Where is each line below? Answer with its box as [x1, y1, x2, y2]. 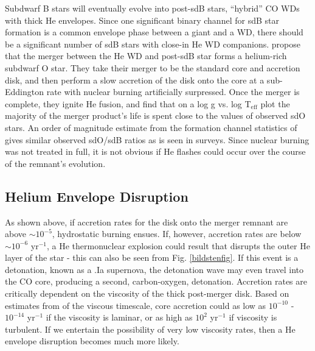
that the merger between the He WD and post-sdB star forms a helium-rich [5, 49, 287, 62]
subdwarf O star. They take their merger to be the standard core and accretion [5, 61, 300, 74]
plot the [260, 97, 290, 110]
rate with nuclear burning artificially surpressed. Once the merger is [46, 85, 300, 98]
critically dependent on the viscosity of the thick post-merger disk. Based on [5, 287, 289, 300]
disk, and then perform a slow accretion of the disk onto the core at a [5, 73, 265, 86]
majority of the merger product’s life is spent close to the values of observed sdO [5, 109, 306, 122]
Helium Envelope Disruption [5, 186, 189, 205]
